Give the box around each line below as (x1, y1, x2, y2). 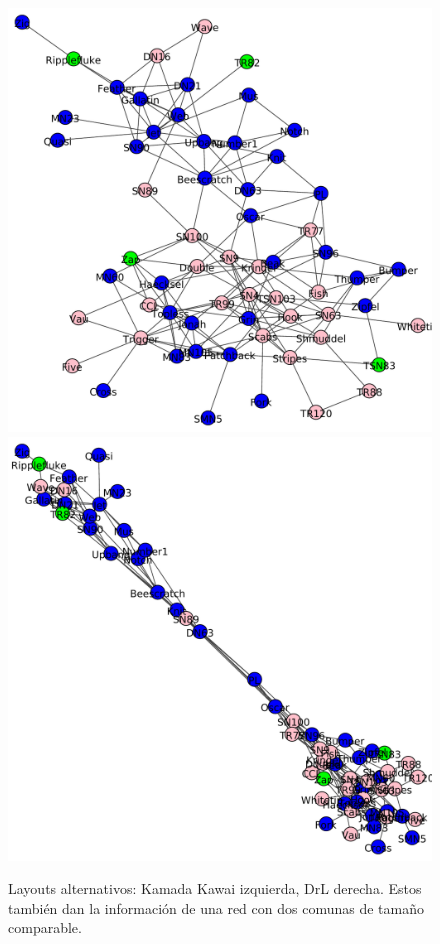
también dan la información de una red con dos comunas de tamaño (8, 897, 424, 918)
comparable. (8, 917, 82, 938)
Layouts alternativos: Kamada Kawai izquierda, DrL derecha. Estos (8, 878, 422, 899)
